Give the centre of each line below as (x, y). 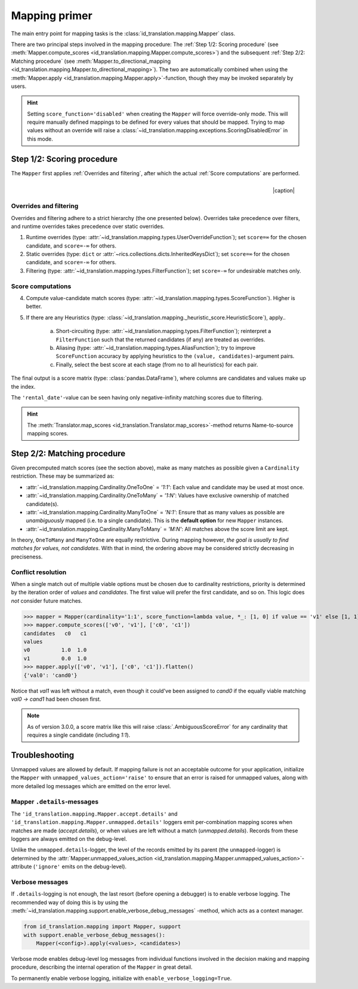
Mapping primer (52, 16)
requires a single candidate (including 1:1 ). (79, 735)
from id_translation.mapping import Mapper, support (102, 927)
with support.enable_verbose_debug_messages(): (94, 935)
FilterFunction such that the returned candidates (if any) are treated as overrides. (161, 339)
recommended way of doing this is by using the (70, 902)
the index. (23, 386)
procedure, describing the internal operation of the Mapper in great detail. (102, 967)
